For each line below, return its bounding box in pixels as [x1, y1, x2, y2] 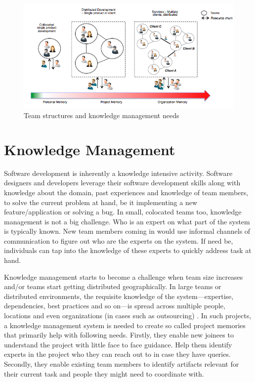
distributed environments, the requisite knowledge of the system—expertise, [4, 291, 234, 301]
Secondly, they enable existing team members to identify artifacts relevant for [4, 359, 239, 369]
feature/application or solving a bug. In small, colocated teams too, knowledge [4, 207, 242, 217]
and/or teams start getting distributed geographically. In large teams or [4, 281, 221, 292]
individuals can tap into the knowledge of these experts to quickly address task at [4, 245, 252, 255]
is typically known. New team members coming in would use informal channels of [4, 226, 251, 236]
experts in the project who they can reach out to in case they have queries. [4, 349, 231, 359]
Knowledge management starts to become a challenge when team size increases [4, 271, 243, 282]
